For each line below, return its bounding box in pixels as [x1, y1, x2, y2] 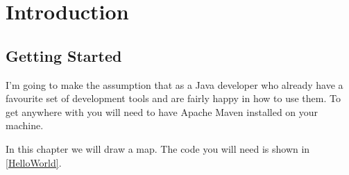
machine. [6, 118, 44, 133]
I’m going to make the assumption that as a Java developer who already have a [6, 77, 343, 92]
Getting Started [6, 44, 122, 66]
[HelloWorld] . [6, 155, 62, 169]
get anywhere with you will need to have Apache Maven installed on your [6, 104, 318, 119]
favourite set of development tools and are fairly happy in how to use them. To [6, 91, 341, 106]
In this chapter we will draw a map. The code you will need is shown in [6, 141, 310, 156]
